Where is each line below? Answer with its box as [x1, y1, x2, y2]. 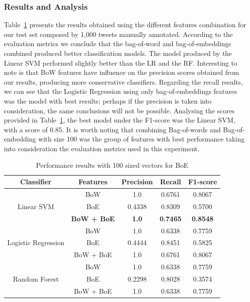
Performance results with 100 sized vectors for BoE [36, 160, 189, 170]
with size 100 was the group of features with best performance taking [38, 134, 245, 144]
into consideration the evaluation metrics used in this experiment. [4, 143, 200, 153]
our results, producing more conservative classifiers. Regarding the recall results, [4, 76, 243, 87]
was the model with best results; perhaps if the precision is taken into [4, 95, 212, 106]
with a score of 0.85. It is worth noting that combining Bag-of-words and [4, 124, 221, 134]
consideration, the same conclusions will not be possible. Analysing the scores [4, 105, 235, 115]
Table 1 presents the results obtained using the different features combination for [4, 19, 247, 30]
